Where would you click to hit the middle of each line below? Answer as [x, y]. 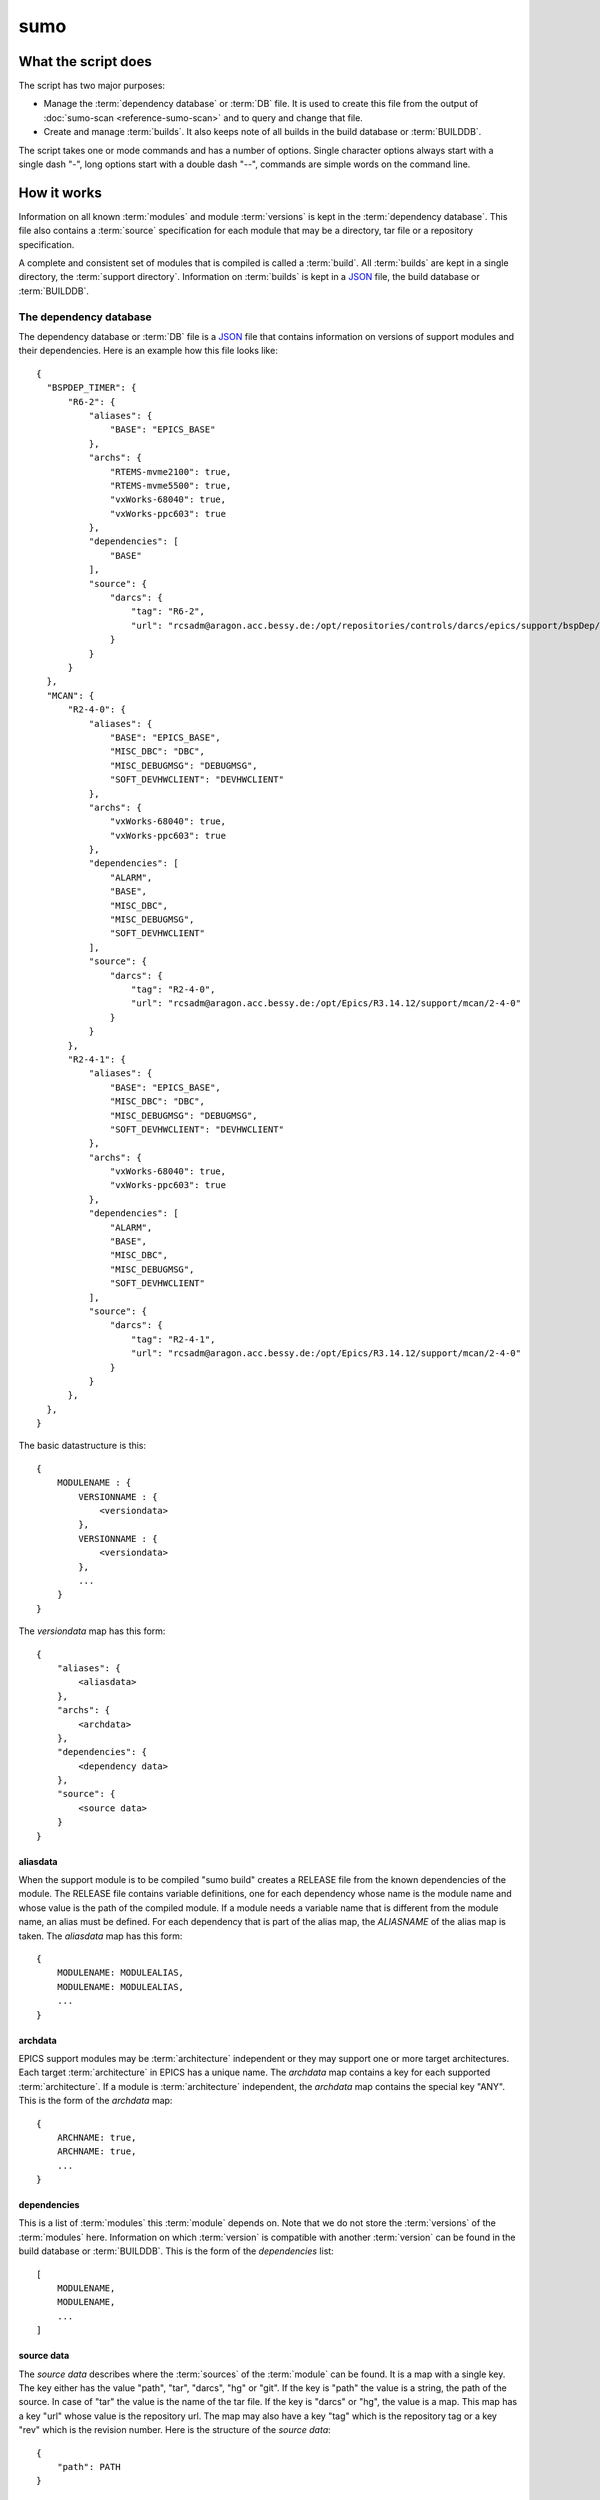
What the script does [85, 61]
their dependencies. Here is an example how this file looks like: [148, 351]
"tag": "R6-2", [167, 611]
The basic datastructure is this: [82, 1446]
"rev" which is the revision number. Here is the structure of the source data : [175, 2430]
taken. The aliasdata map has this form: [100, 1936]
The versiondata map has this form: [92, 1631]
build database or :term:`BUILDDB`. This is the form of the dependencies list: [176, 2251]
